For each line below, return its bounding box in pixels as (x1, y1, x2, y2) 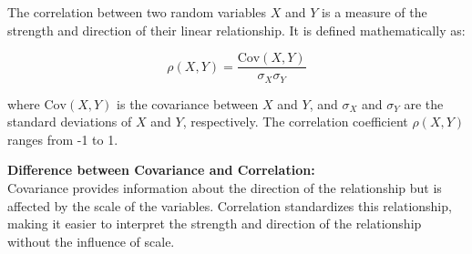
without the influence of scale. (7, 231, 175, 250)
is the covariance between (117, 94, 259, 113)
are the (404, 94, 444, 113)
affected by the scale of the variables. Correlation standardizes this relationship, (7, 196, 452, 215)
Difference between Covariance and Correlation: (7, 160, 315, 179)
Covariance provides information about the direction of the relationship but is (7, 178, 442, 198)
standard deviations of (7, 112, 132, 131)
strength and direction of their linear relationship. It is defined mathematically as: (7, 20, 466, 39)
